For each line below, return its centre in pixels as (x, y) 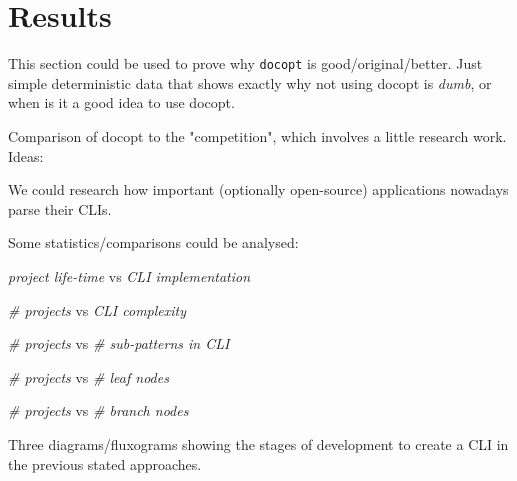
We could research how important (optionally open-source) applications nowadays (258, 189)
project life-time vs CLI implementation (129, 275)
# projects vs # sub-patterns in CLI (119, 343)
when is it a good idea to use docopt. (121, 102)
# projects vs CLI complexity (97, 309)
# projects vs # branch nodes (98, 410)
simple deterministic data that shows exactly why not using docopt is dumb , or (250, 82)
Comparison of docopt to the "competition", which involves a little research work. (257, 135)
